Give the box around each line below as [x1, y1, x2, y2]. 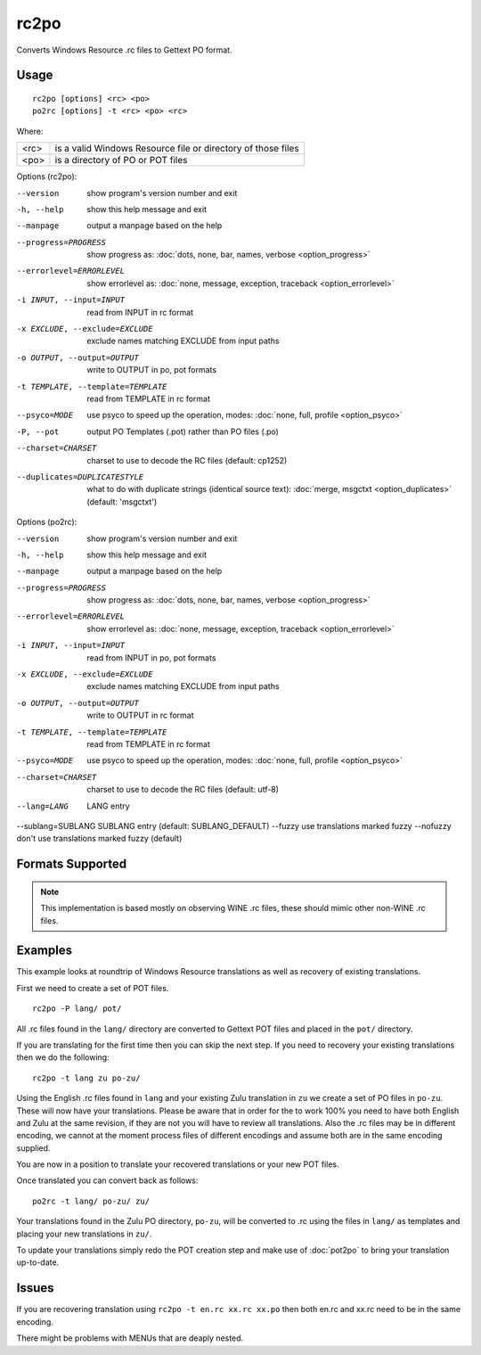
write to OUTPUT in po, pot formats [86, 365, 217, 375]
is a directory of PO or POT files [54, 154, 188, 167]
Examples [16, 943, 73, 958]
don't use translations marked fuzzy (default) [16, 834, 183, 844]
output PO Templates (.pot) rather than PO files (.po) [86, 426, 280, 437]
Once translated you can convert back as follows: [16, 1175, 199, 1186]
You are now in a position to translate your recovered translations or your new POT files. [16, 1159, 339, 1170]
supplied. [16, 1142, 51, 1154]
